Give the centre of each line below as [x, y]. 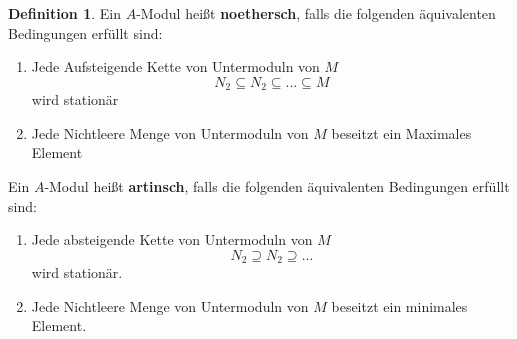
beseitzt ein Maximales [401, 132]
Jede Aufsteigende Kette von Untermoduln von [175, 66]
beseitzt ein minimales [399, 305]
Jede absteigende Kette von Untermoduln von [172, 239]
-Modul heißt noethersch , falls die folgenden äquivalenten [316, 13]
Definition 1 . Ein [64, 13]
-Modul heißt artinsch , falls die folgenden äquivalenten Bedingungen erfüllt [277, 186]
